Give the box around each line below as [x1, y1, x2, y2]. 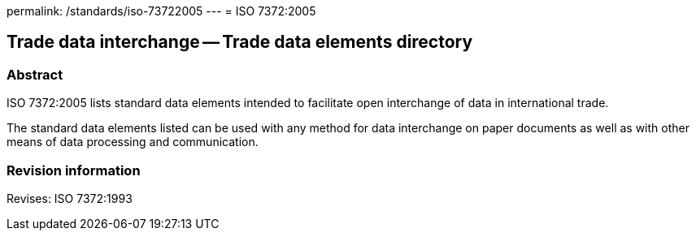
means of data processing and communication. [7, 135, 259, 149]
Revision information [7, 162, 141, 179]
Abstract [7, 66, 63, 83]
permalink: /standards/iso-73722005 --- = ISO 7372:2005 [7, 4, 316, 18]
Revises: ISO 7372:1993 [7, 191, 133, 205]
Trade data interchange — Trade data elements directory [7, 32, 473, 53]
